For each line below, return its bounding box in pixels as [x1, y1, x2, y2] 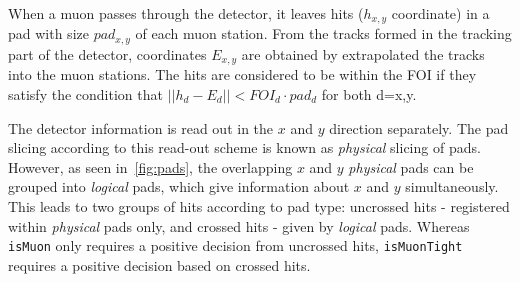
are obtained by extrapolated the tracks [241, 43, 485, 64]
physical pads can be [348, 156, 474, 177]
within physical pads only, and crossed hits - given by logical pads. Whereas [8, 215, 470, 236]
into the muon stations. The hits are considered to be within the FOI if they [8, 64, 477, 85]
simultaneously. [405, 176, 499, 197]
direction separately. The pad [329, 117, 509, 138]
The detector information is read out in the [8, 117, 274, 138]
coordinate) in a [391, 3, 490, 23]
